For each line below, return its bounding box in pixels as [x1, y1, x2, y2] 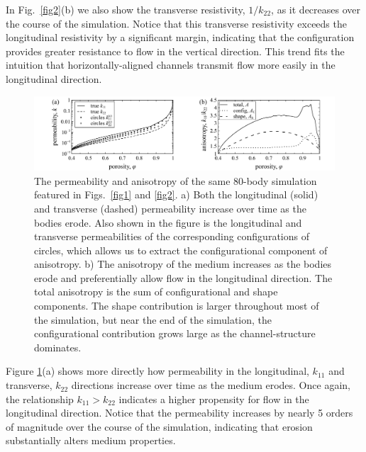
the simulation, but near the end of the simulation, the [34, 312, 272, 327]
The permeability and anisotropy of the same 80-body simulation [34, 173, 317, 188]
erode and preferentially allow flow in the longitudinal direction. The [34, 270, 333, 285]
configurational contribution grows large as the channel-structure [34, 326, 316, 341]
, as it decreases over [271, 2, 360, 16]
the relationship [6, 391, 74, 406]
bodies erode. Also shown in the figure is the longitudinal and [34, 215, 302, 230]
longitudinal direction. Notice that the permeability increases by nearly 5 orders [6, 405, 353, 420]
